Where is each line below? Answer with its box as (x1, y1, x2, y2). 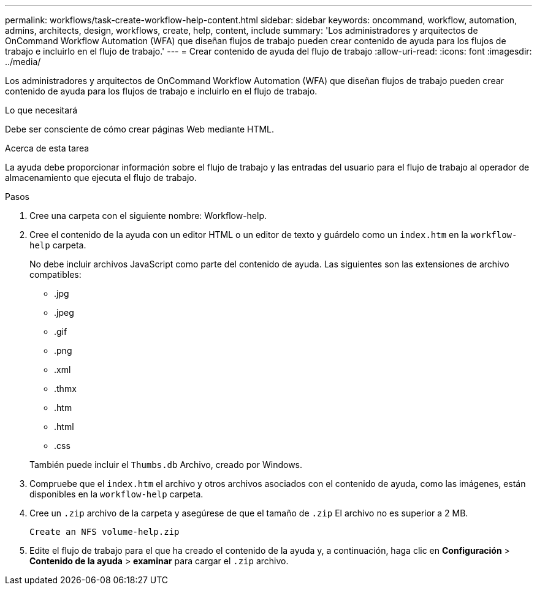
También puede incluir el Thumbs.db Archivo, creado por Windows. (29, 459, 303, 470)
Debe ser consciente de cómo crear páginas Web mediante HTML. (5, 124, 275, 134)
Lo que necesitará (5, 105, 78, 115)
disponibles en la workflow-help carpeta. (29, 489, 204, 499)
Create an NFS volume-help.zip (29, 527, 180, 537)
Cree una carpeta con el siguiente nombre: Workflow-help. (29, 210, 267, 221)
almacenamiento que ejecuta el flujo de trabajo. (5, 172, 197, 183)
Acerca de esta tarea (5, 143, 89, 153)
